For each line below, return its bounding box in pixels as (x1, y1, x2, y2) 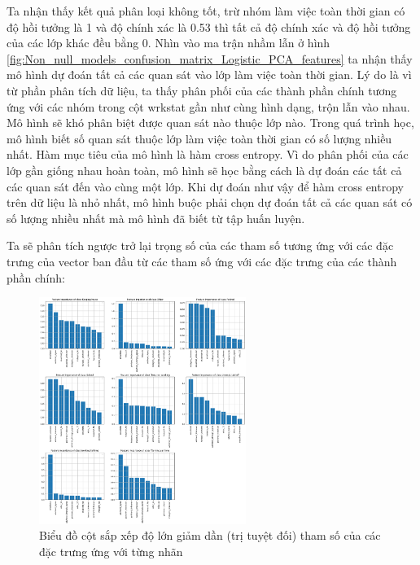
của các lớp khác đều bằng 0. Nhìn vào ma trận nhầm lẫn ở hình (7, 34, 330, 51)
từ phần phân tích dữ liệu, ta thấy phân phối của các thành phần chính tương (7, 81, 397, 99)
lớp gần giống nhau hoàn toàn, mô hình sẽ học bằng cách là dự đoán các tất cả (7, 161, 402, 178)
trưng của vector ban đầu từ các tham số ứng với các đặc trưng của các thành (7, 252, 397, 269)
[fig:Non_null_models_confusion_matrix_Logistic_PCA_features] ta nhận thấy (7, 50, 413, 67)
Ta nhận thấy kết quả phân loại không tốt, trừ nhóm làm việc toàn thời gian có (7, 2, 405, 19)
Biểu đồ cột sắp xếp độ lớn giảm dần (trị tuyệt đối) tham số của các (39, 527, 381, 544)
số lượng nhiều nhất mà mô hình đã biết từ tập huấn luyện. (7, 209, 305, 226)
